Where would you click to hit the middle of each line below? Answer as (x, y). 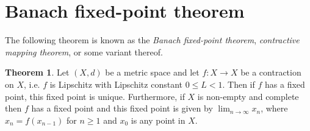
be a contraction (271, 72)
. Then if (239, 84)
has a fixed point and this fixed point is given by (122, 108)
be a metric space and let (152, 72)
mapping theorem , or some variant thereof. (84, 51)
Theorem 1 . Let (37, 72)
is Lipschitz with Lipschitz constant (116, 84)
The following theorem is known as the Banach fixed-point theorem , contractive (152, 40)
